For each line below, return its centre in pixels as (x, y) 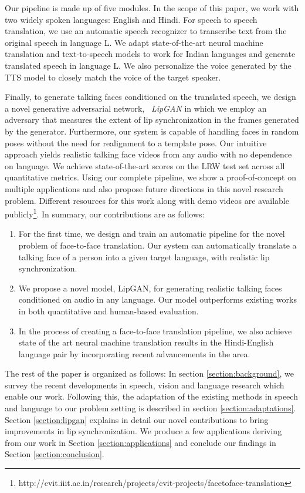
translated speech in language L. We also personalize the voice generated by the (148, 65)
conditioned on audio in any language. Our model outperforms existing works (157, 299)
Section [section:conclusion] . (55, 454)
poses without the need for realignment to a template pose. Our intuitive (136, 142)
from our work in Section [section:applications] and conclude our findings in (140, 442)
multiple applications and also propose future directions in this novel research (144, 188)
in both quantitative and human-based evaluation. (109, 311)
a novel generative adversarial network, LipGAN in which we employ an (136, 108)
